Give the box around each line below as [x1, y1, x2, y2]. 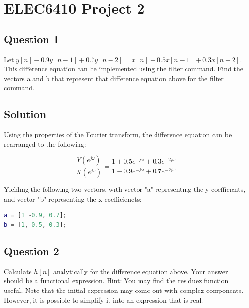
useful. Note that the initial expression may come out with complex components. [4, 285, 244, 295]
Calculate [4, 266, 32, 276]
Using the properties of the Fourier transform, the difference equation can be [4, 129, 232, 139]
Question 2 [4, 243, 59, 258]
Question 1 [4, 31, 59, 46]
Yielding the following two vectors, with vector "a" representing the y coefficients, [4, 184, 246, 194]
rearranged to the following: [4, 138, 86, 149]
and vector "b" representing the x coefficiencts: [4, 193, 142, 204]
